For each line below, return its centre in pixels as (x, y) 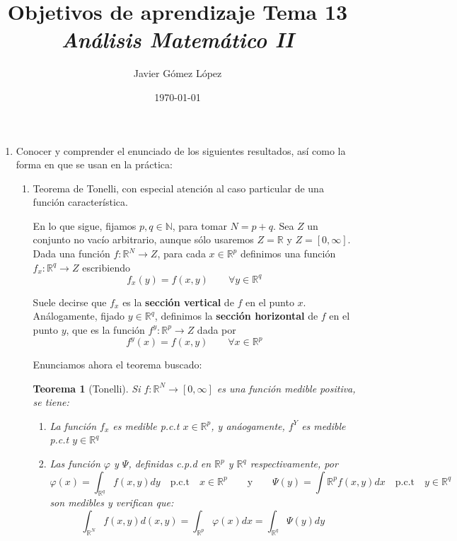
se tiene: (51, 402)
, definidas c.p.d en (170, 463)
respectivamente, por (294, 463)
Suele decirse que (70, 302)
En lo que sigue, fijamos (85, 225)
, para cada (181, 254)
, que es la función (105, 329)
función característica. (80, 202)
